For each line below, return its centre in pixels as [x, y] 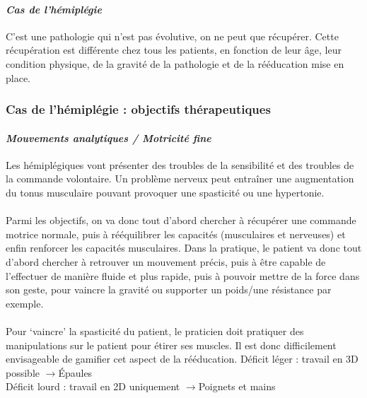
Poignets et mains [237, 386]
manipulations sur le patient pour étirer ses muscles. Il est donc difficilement [171, 345]
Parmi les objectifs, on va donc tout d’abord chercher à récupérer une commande [181, 220]
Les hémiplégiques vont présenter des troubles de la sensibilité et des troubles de [180, 164]
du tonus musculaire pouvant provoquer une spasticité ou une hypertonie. [165, 192]
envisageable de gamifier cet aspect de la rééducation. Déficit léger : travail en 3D [182, 359]
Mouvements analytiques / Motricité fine [109, 137]
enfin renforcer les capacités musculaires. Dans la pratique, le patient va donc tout [184, 248]
